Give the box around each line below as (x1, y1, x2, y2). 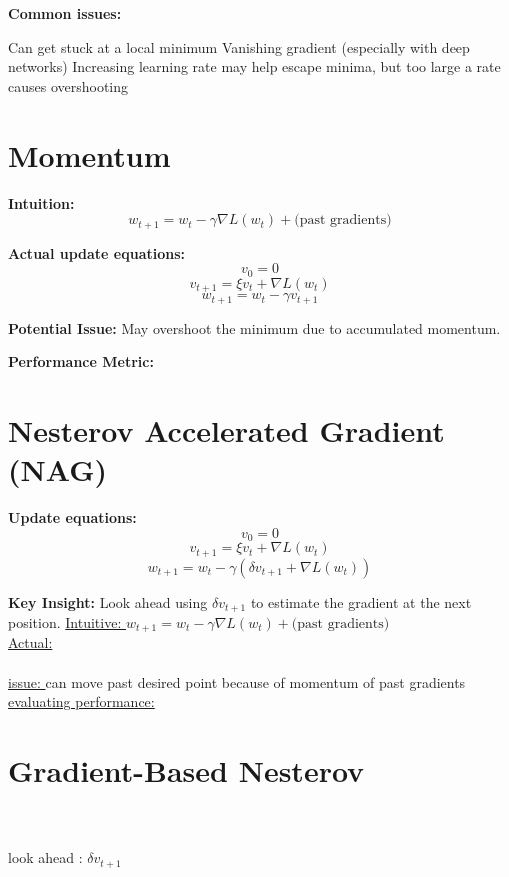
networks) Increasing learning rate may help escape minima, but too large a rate (8, 56, 501, 77)
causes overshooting (8, 75, 129, 96)
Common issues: (8, 3, 122, 23)
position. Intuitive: (8, 611, 122, 632)
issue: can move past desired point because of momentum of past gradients (8, 671, 466, 692)
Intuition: (8, 192, 75, 213)
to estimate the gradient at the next (250, 591, 472, 612)
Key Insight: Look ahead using (8, 591, 208, 612)
